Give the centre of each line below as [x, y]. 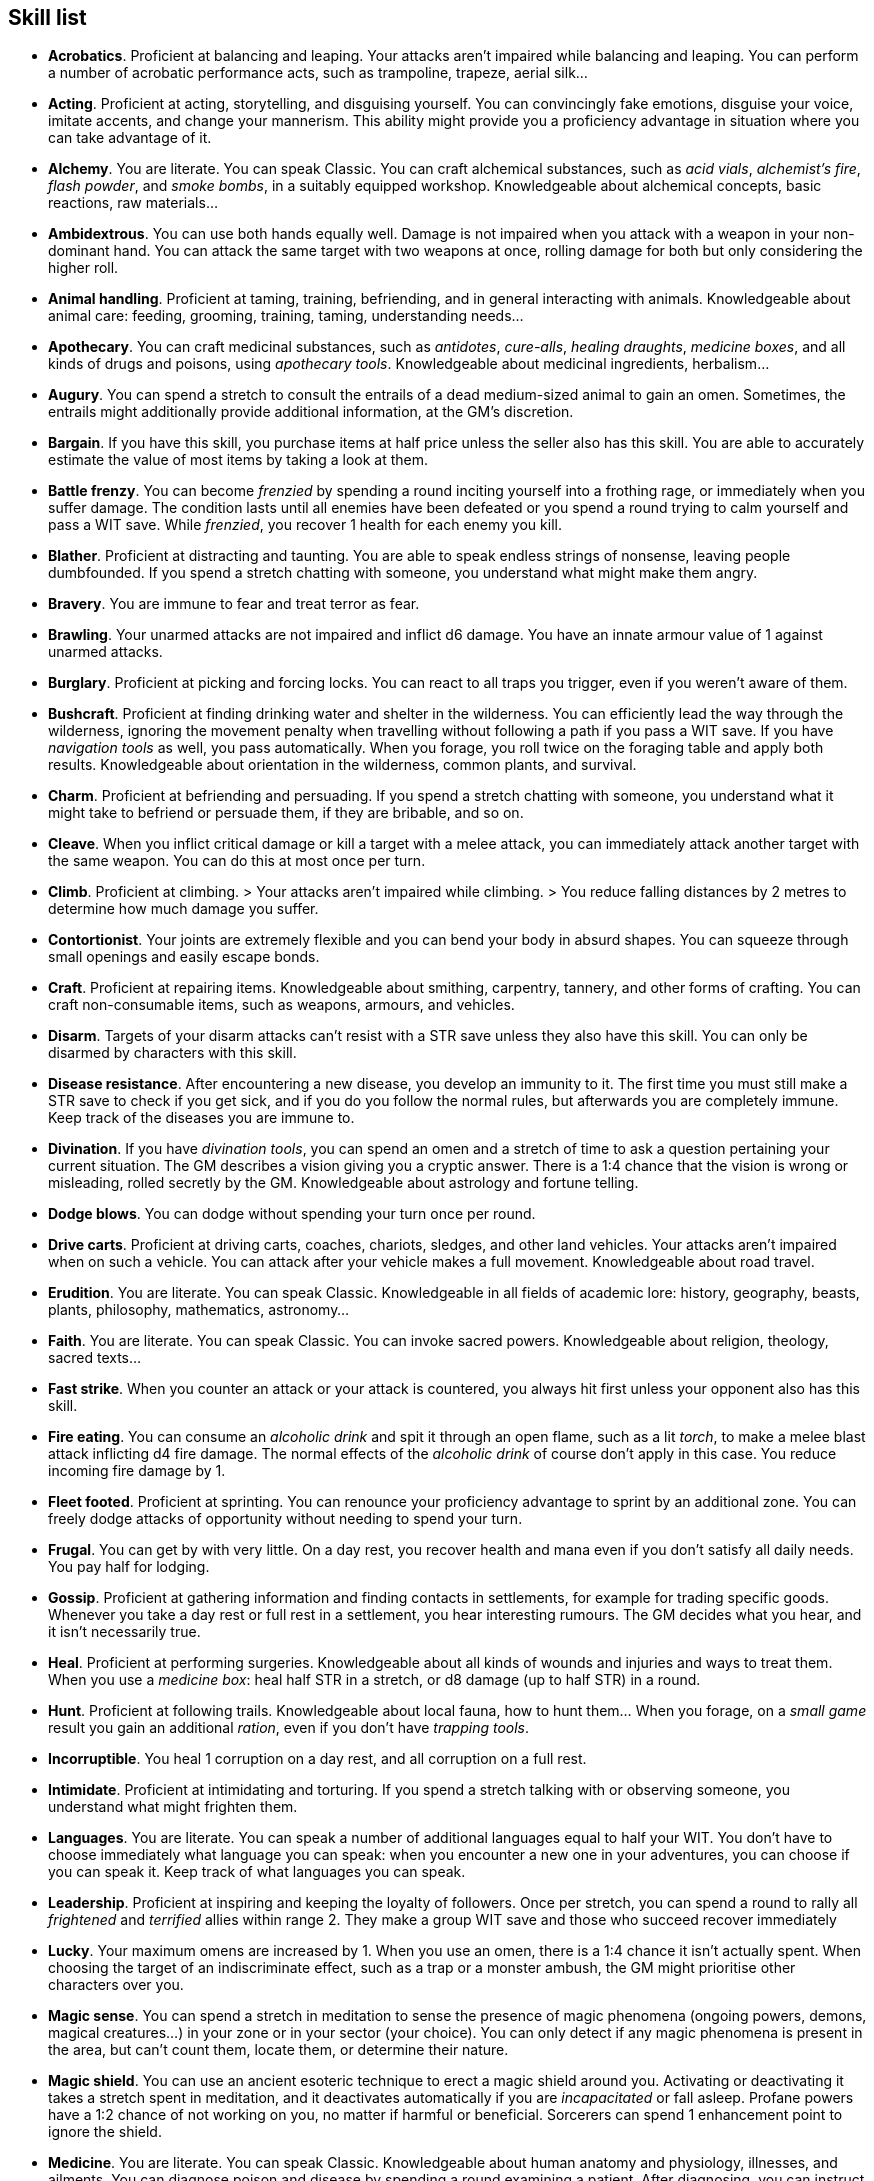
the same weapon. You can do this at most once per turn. [237, 861]
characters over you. [116, 1985]
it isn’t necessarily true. [124, 1632]
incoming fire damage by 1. [137, 1471]
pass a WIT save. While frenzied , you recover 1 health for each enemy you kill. [305, 525]
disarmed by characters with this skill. [172, 1053]
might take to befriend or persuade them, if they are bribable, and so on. [286, 813]
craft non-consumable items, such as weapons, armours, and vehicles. [281, 1005]
